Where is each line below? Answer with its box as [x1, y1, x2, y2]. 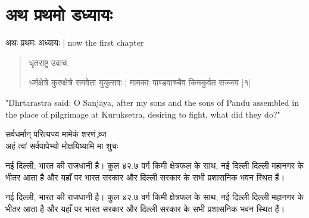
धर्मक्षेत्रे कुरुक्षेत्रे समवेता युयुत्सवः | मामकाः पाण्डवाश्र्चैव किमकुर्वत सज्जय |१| [29, 76, 251, 89]
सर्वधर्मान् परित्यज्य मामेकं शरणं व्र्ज [5, 128, 107, 140]
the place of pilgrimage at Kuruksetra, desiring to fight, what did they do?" [5, 108, 280, 120]
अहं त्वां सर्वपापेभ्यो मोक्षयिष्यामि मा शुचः [5, 139, 118, 151]
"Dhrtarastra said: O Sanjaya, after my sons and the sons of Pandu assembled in [5, 96, 299, 108]
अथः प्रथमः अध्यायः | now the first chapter [5, 36, 144, 49]
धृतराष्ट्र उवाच [29, 56, 67, 68]
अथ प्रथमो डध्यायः [5, 2, 113, 26]
